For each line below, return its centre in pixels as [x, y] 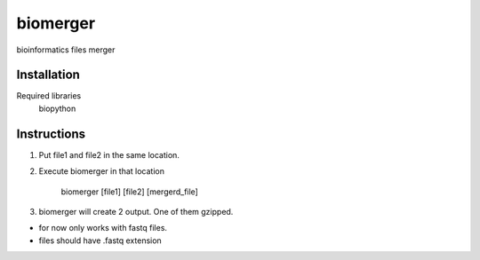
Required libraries [49, 96]
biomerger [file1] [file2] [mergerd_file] [130, 192]
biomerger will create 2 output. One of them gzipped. [136, 211]
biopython [57, 108]
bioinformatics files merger [66, 50]
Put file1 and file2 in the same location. [109, 154]
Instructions [51, 134]
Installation [48, 75]
